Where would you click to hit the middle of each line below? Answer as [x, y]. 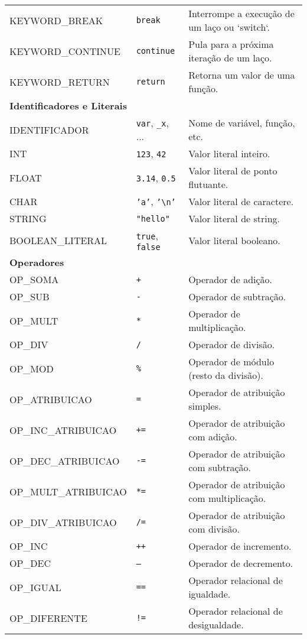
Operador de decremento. [241, 563]
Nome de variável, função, [242, 123]
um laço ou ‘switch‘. [229, 27]
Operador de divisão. [232, 344]
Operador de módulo [231, 361]
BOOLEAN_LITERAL [58, 240]
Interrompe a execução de [241, 13]
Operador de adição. [231, 279]
